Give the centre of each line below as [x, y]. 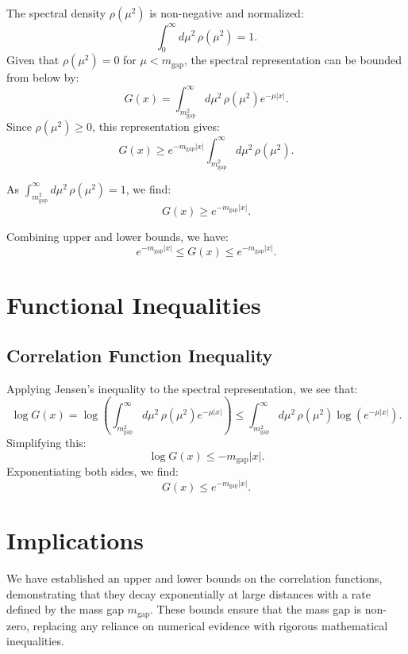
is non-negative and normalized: [227, 13]
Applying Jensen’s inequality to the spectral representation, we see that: [182, 388]
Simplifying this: [46, 443]
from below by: [43, 77]
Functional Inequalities [134, 305]
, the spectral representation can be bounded [293, 60]
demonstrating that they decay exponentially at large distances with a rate [189, 593]
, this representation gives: [156, 126]
